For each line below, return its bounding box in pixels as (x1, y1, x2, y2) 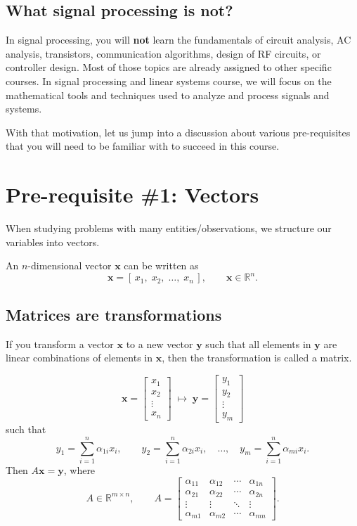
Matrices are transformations (6, 303, 222, 325)
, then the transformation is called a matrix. (162, 350, 352, 365)
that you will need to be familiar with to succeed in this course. (6, 139, 280, 153)
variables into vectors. (6, 234, 100, 249)
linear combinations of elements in (6, 350, 153, 365)
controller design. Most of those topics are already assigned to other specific (6, 60, 332, 75)
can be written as (124, 258, 199, 273)
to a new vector (126, 336, 193, 351)
